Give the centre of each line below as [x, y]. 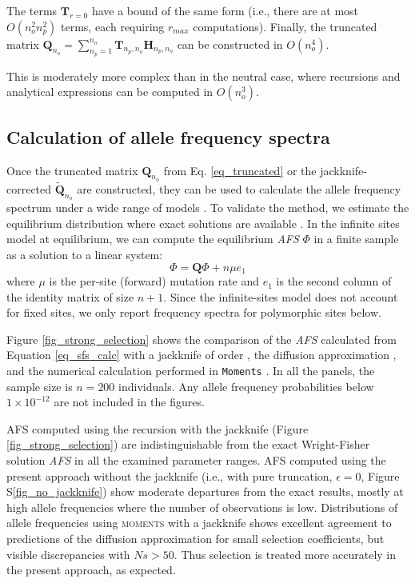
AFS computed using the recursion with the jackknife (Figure [158, 428]
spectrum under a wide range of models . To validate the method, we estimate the [208, 208]
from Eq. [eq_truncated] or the [240, 170]
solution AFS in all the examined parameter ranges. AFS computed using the [196, 460]
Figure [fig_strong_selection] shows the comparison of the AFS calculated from [202, 339]
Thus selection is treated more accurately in [289, 554]
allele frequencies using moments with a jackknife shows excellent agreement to [199, 523]
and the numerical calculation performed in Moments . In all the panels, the [191, 371]
